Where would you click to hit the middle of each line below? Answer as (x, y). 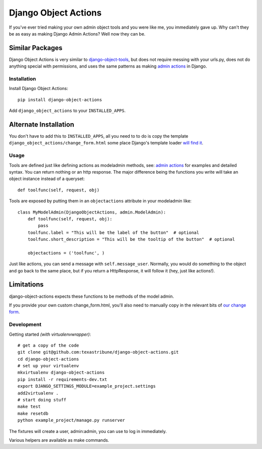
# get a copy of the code (49, 345)
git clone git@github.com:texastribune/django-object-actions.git (98, 352)
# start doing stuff (42, 400)
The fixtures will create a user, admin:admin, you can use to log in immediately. (88, 431)
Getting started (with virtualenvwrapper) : (50, 334)
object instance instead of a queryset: (47, 179)
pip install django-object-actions (60, 99)
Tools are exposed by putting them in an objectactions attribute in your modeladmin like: (100, 201)
